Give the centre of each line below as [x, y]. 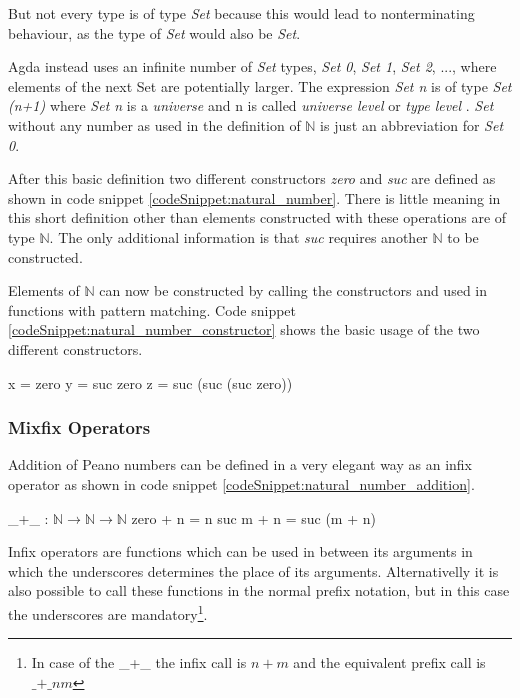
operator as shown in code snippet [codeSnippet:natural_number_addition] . [241, 483]
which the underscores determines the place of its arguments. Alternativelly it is [253, 570]
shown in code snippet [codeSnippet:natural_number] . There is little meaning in [254, 197]
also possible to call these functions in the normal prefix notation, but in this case [259, 590]
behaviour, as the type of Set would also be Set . [154, 32]
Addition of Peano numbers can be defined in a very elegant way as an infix [240, 464]
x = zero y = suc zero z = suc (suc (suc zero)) [150, 382]
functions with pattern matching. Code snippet [152, 309]
